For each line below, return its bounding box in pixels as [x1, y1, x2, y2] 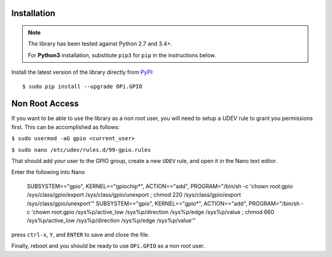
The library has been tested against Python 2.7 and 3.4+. [28, 40, 172, 47]
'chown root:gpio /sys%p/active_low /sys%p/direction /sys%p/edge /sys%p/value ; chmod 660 [31, 208, 275, 215]
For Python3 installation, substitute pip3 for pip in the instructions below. [28, 51, 216, 58]
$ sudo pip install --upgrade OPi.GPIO [22, 83, 143, 90]
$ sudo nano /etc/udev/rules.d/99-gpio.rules [11, 146, 151, 153]
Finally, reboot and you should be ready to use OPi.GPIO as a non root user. [11, 242, 205, 250]
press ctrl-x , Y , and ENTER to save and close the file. [11, 231, 150, 238]
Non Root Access [11, 98, 79, 109]
